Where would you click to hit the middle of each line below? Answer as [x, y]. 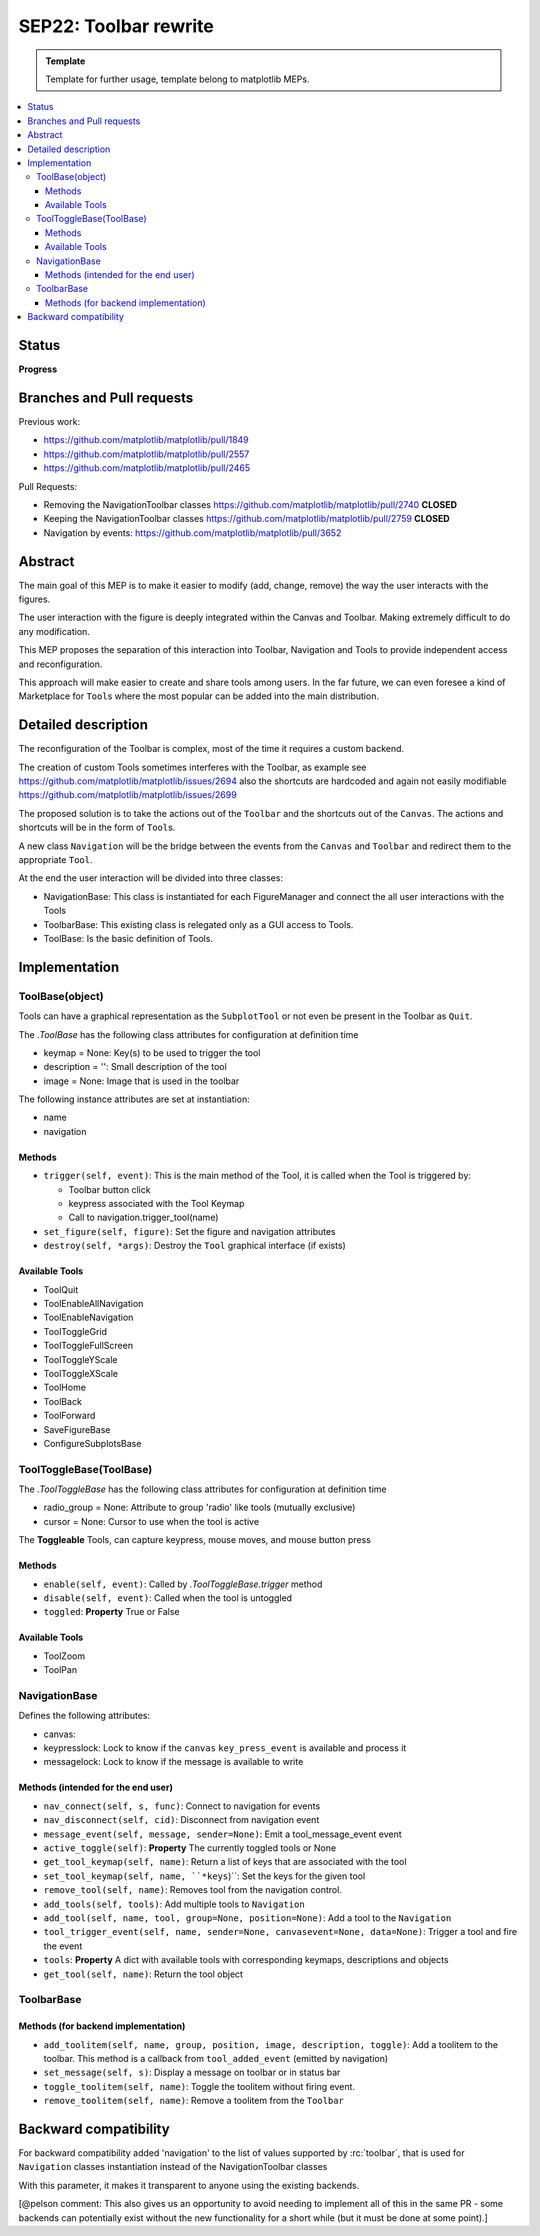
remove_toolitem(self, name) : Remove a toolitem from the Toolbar [194, 2101]
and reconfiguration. [60, 664]
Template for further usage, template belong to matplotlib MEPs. [177, 79]
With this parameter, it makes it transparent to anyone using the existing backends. [189, 2185]
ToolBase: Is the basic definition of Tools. [128, 938]
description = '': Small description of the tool [135, 1067]
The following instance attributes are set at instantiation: [134, 1099]
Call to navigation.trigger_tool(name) [143, 1217]
